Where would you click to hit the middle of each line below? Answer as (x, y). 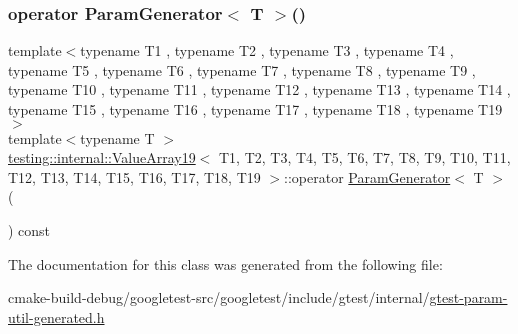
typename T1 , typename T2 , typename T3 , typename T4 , (267, 50)
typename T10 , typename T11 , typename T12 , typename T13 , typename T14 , (259, 89)
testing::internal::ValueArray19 (102, 157)
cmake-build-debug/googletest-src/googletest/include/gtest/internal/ (219, 297)
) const (29, 229)
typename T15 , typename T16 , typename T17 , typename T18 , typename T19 (255, 109)
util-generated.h (56, 316)
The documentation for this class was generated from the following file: (225, 263)
